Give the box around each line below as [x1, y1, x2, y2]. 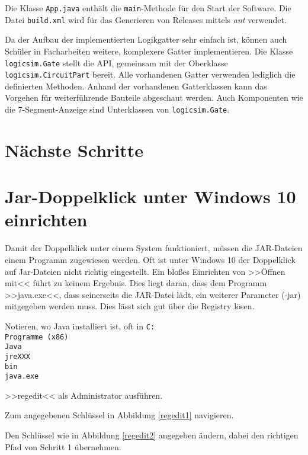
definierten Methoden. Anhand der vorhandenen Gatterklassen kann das [5, 79, 267, 92]
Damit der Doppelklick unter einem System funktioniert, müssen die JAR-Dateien [5, 242, 303, 254]
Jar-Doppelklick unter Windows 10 [5, 184, 296, 209]
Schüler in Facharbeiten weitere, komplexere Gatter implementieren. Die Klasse [5, 44, 293, 57]
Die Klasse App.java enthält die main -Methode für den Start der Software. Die [5, 2, 291, 14]
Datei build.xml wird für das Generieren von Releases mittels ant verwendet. [5, 13, 287, 25]
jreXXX [5, 352, 30, 361]
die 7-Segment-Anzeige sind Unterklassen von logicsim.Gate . [5, 103, 230, 115]
